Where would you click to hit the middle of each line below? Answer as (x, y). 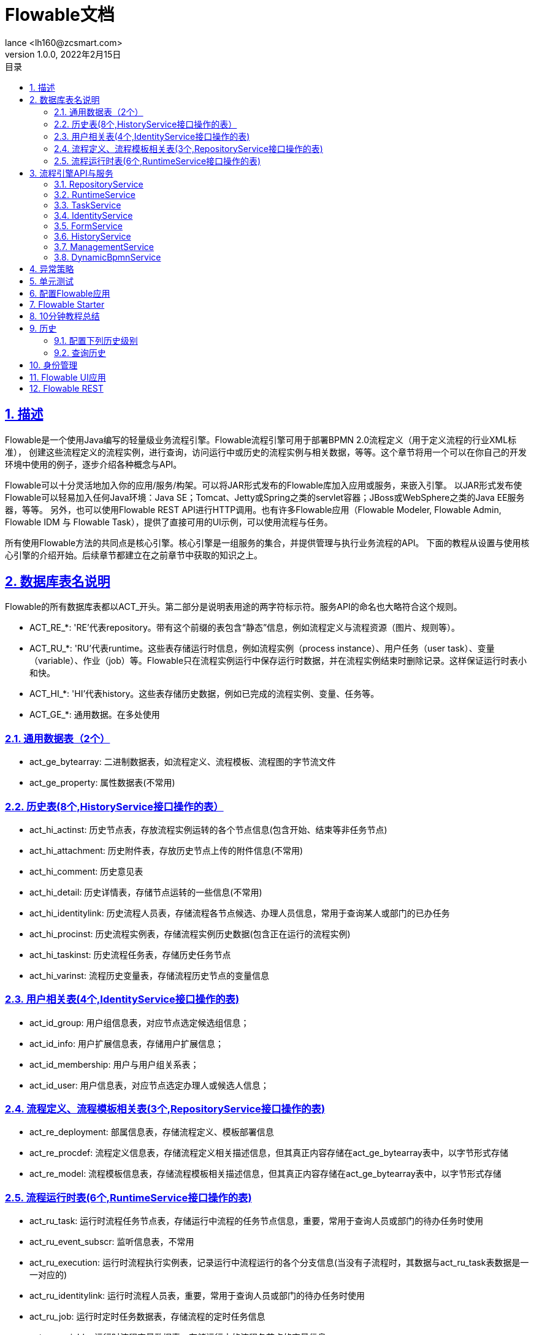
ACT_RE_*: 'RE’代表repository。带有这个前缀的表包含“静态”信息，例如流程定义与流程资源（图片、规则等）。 (245, 628)
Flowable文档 (60, 15)
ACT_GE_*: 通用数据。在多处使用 (95, 715)
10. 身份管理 (54, 365)
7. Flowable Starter (67, 304)
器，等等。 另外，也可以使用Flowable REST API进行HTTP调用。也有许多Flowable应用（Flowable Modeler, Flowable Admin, (253, 509)
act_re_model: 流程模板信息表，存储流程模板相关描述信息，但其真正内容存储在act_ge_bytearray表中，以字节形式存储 (265, 1174)
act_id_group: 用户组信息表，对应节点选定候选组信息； (139, 1022)
